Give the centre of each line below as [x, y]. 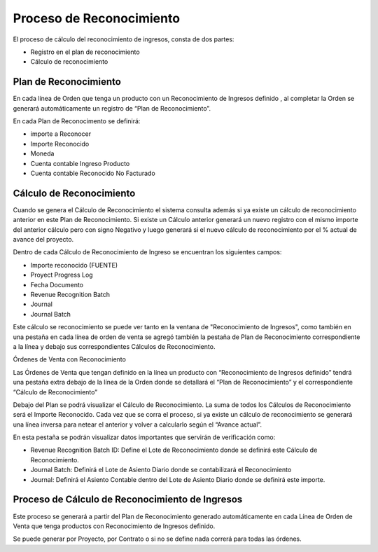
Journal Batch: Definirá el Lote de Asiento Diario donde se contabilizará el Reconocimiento [161, 470]
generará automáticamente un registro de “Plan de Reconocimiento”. [112, 108]
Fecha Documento [57, 284]
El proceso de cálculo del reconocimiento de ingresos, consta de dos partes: [124, 39]
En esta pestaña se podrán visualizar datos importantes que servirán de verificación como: [144, 437]
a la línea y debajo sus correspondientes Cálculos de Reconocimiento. [114, 346]
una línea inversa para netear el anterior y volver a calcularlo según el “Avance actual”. [138, 425]
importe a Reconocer [61, 134]
